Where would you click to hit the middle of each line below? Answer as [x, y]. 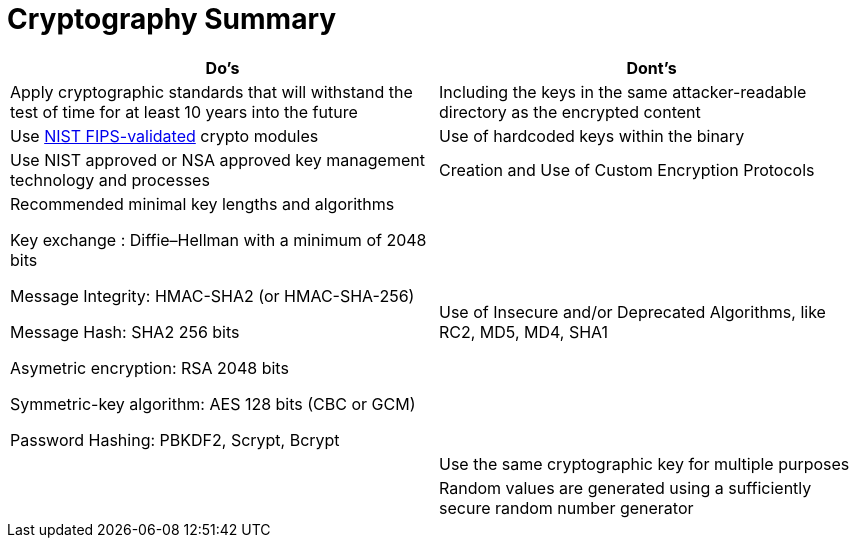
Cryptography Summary [172, 19]
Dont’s [651, 67]
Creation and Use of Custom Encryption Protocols [627, 169]
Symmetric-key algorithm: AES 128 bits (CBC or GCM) [213, 403]
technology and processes [110, 179]
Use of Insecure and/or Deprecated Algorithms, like [632, 311]
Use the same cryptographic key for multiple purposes [644, 463]
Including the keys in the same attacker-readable [623, 91]
